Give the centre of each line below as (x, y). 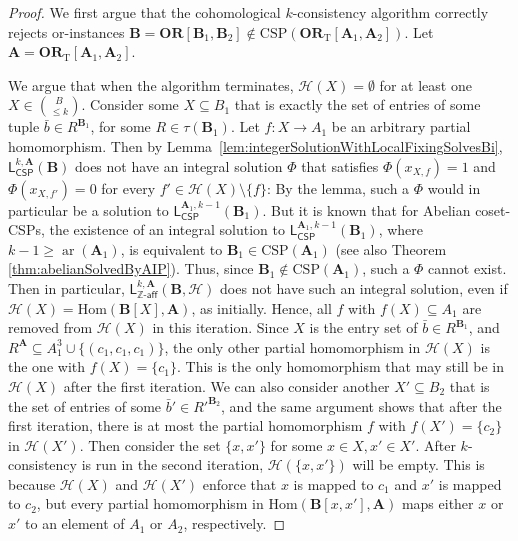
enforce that (239, 483)
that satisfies (340, 165)
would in (454, 187)
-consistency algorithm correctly (390, 12)
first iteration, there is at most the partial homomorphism (185, 425)
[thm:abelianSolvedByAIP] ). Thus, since (131, 268)
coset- (493, 209)
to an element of (75, 523)
